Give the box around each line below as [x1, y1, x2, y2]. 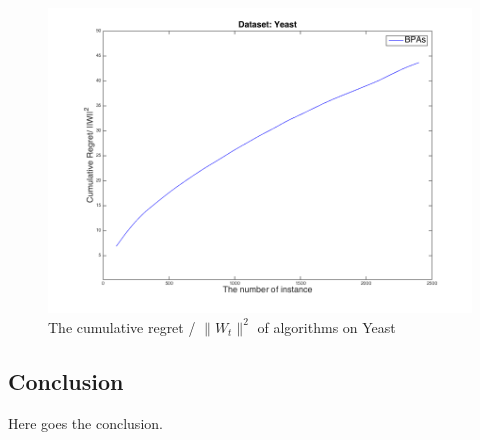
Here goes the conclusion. [8, 412, 163, 433]
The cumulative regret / [48, 316, 196, 337]
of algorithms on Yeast [257, 316, 396, 337]
